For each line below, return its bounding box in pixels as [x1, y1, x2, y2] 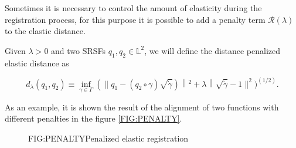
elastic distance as [5, 56, 69, 69]
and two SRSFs [51, 44, 106, 56]
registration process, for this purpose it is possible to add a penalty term [5, 13, 266, 25]
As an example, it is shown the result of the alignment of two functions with [5, 100, 279, 113]
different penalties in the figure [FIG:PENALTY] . [5, 112, 182, 125]
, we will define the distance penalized [144, 44, 281, 56]
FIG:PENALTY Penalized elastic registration [28, 132, 189, 144]
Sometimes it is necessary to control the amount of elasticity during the [5, 2, 262, 14]
